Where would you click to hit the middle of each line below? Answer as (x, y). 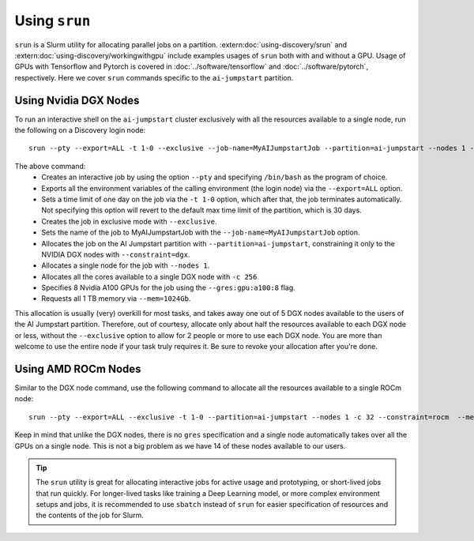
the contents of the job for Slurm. (90, 515)
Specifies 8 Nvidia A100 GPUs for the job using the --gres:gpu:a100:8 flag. (168, 287)
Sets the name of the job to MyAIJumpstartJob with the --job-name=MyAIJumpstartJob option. (201, 232)
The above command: (50, 166)
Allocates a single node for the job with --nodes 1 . (126, 265)
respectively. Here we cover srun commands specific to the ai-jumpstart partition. (154, 77)
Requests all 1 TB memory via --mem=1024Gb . (116, 299)
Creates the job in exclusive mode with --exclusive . (129, 221)
